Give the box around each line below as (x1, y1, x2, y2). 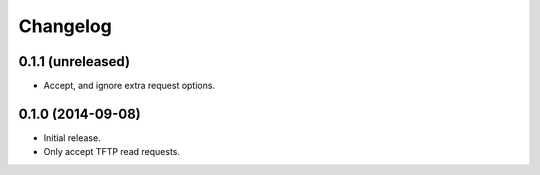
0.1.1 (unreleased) (18, 53, 130, 70)
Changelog (18, 15, 112, 37)
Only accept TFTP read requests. (43, 146, 180, 158)
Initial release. (43, 131, 101, 144)
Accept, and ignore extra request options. (43, 80, 215, 92)
